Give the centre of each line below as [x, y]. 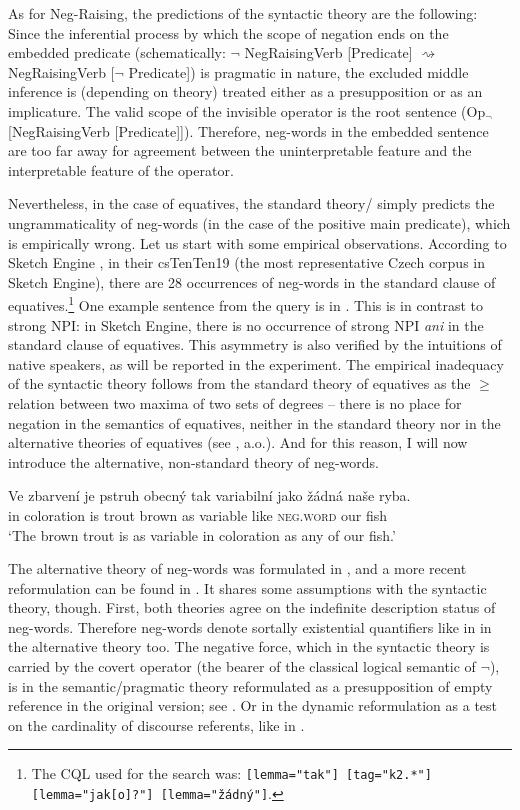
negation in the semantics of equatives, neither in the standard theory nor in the [254, 422]
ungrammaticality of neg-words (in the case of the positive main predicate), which [259, 222]
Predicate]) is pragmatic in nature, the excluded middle [298, 71]
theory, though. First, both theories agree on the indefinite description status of [252, 607]
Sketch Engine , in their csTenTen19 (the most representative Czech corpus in [247, 262]
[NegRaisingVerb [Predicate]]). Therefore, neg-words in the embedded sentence [248, 130]
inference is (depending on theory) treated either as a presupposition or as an [245, 91]
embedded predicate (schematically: [117, 52]
